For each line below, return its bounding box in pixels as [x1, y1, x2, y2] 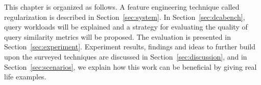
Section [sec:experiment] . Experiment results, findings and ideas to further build [4, 41, 256, 52]
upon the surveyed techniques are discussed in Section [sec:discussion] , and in [4, 51, 247, 62]
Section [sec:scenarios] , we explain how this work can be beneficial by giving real [4, 61, 257, 72]
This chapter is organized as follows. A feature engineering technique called [4, 2, 240, 12]
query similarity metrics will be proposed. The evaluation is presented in [4, 31, 231, 42]
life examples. [4, 71, 46, 82]
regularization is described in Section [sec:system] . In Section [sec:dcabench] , [4, 11, 245, 22]
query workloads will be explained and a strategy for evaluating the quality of [4, 21, 248, 32]
